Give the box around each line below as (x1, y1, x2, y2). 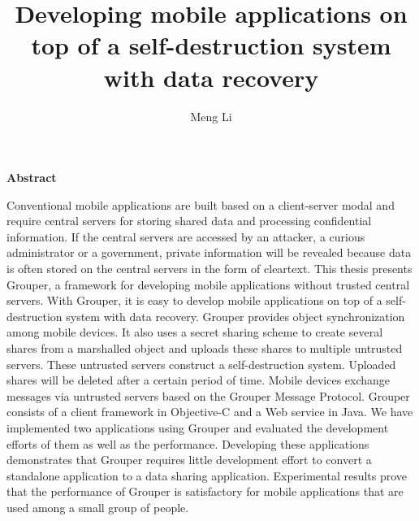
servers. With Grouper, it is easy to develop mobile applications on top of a (6, 292, 382, 309)
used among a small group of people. (6, 498, 189, 515)
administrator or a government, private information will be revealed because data (6, 244, 412, 261)
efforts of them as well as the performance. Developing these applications (6, 435, 369, 452)
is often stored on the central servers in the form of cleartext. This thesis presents (6, 260, 413, 277)
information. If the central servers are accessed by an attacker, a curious (6, 228, 365, 245)
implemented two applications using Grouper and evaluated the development (6, 419, 389, 436)
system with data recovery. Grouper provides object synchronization (66, 307, 405, 324)
